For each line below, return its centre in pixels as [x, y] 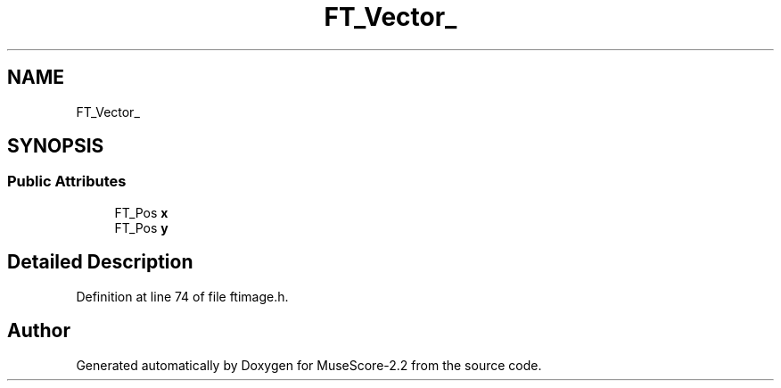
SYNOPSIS [56, 146]
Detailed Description [100, 262]
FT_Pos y [141, 227]
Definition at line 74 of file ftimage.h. [182, 296]
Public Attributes [67, 182]
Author [39, 331]
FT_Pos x [141, 212]
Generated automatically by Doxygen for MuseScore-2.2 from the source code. [309, 365]
